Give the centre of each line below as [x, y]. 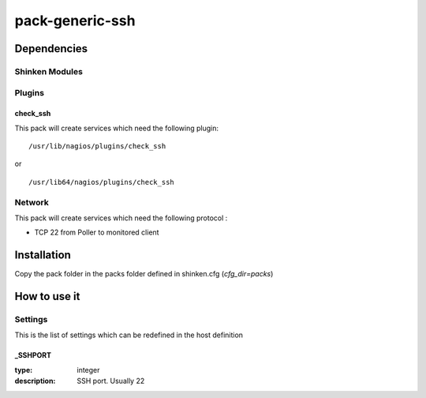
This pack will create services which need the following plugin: [116, 128]
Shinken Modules [49, 71]
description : [35, 381]
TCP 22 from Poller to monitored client [97, 232]
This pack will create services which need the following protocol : [121, 218]
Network [32, 202]
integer [88, 370]
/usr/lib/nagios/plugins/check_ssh [97, 146]
